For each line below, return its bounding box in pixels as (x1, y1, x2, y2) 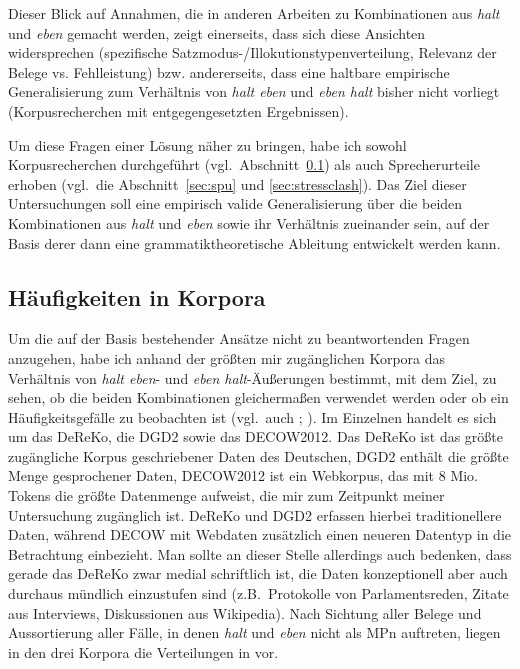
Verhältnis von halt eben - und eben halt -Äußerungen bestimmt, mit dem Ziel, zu (8, 367, 497, 388)
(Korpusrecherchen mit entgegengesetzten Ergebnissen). (8, 100, 349, 121)
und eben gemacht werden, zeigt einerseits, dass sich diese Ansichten (8, 22, 426, 43)
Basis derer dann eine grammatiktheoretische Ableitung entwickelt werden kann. (8, 232, 501, 253)
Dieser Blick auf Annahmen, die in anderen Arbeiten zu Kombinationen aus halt (8, 3, 500, 23)
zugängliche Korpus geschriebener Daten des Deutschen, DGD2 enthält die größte (8, 445, 509, 466)
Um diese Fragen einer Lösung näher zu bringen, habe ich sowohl (8, 134, 407, 155)
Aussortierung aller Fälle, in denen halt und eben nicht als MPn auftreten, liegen (8, 622, 501, 643)
